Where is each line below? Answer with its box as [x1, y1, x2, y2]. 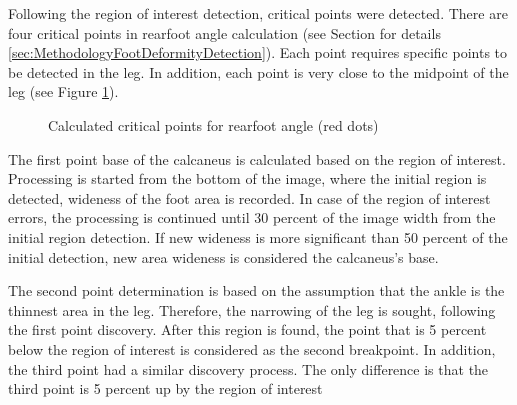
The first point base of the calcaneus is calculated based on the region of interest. [8, 148, 506, 169]
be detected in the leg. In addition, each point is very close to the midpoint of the [8, 61, 509, 82]
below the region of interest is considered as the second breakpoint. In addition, [8, 338, 496, 359]
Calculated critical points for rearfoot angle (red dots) [48, 114, 379, 135]
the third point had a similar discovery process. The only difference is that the [8, 358, 489, 379]
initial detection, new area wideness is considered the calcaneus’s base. [8, 246, 439, 267]
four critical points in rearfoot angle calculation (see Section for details [8, 22, 441, 43]
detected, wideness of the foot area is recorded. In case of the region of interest [8, 187, 491, 208]
